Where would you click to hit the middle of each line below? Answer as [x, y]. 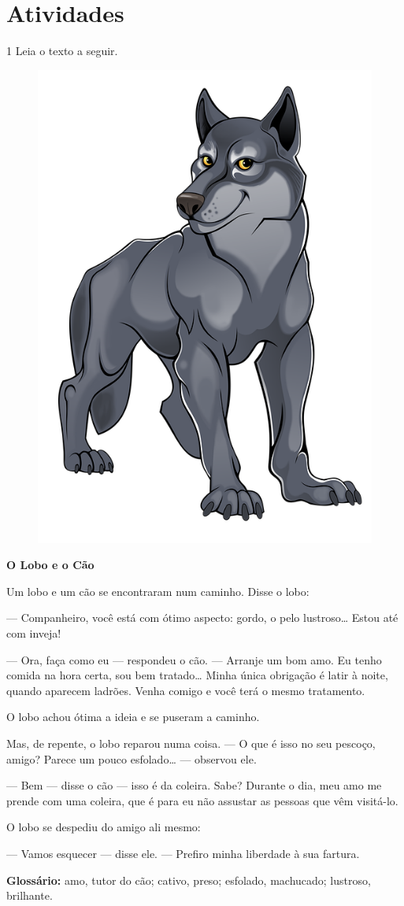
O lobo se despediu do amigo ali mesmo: [104, 827]
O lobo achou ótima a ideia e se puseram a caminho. [133, 717]
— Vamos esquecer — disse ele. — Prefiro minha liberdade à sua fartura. [183, 853]
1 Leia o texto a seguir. [62, 51]
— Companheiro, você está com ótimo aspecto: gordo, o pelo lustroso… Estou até [202, 618]
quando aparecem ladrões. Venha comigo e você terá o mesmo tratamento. [186, 690]
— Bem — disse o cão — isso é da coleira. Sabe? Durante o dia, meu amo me [194, 785]
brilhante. [30, 895]
